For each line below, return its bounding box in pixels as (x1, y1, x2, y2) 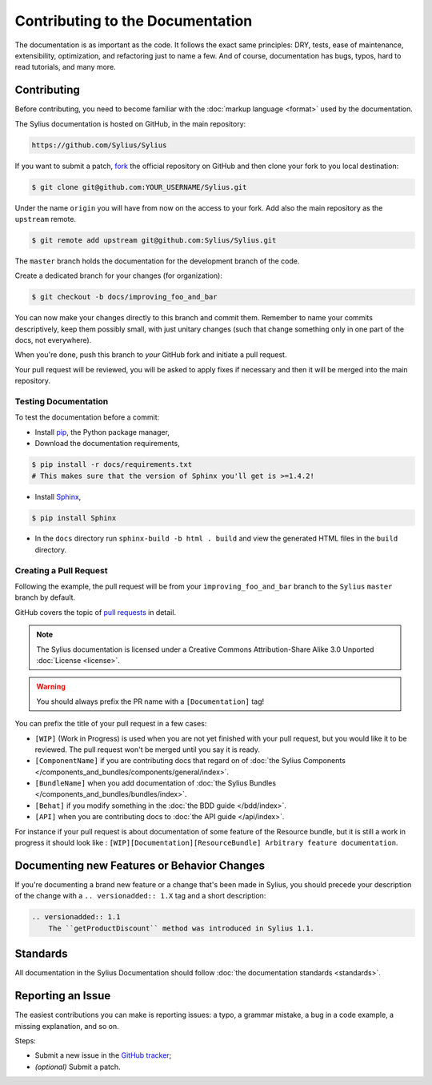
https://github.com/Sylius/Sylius (31, 140, 167, 150)
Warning (36, 681, 66, 692)
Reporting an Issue (14, 989, 111, 1003)
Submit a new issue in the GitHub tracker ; (34, 1051, 172, 1060)
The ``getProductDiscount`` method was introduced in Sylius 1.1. (48, 923, 315, 933)
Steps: (14, 1035, 36, 1045)
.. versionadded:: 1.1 (31, 913, 121, 922)
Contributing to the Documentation (14, 12, 253, 30)
